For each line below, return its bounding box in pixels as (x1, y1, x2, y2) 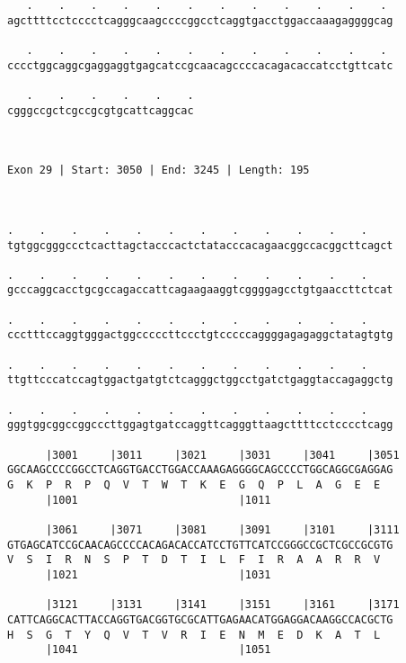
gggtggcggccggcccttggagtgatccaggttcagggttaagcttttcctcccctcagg (7, 418, 393, 432)
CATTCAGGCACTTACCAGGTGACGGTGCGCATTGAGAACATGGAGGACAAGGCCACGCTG (7, 613, 393, 626)
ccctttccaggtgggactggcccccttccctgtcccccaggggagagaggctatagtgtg (7, 328, 393, 342)
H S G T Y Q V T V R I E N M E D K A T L (7, 628, 381, 641)
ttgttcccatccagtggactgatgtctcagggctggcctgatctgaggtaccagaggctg (7, 373, 393, 387)
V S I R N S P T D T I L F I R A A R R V (7, 553, 381, 567)
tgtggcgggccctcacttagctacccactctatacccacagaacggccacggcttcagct (7, 238, 393, 252)
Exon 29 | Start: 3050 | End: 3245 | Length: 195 (7, 164, 310, 177)
